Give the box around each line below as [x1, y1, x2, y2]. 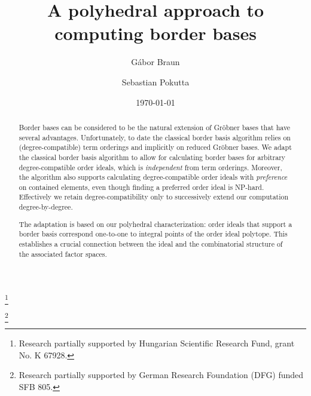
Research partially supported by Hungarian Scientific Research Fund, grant [19, 336, 295, 349]
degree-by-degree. [19, 202, 73, 212]
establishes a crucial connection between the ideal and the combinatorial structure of [19, 239, 283, 248]
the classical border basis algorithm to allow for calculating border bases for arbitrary [19, 152, 286, 162]
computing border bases [54, 21, 257, 45]
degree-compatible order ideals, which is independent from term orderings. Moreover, [19, 162, 282, 172]
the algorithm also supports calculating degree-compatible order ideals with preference [19, 172, 288, 182]
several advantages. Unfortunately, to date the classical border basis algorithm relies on [19, 132, 291, 142]
